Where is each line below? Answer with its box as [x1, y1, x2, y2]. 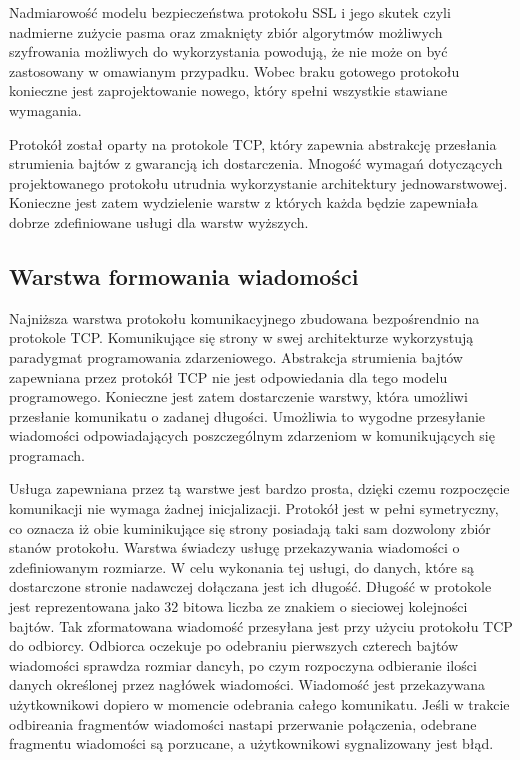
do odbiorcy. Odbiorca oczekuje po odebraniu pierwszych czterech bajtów [9, 635, 459, 656]
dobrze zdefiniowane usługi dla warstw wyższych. [9, 211, 309, 232]
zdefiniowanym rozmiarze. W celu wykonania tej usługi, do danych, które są [9, 556, 475, 577]
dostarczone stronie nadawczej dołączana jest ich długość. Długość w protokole [9, 576, 492, 597]
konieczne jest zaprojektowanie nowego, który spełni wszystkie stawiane [9, 80, 448, 101]
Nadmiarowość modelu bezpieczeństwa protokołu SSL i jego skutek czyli [9, 2, 451, 22]
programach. [9, 444, 85, 465]
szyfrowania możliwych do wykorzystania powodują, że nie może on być [9, 41, 448, 62]
